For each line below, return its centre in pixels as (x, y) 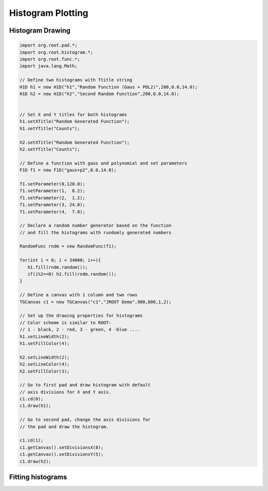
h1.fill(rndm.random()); (58, 267)
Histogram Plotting (49, 13)
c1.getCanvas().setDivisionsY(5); (62, 454)
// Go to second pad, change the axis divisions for (85, 420)
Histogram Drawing (40, 30)
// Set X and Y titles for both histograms (73, 115)
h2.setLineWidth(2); (44, 357)
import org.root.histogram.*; (56, 52)
